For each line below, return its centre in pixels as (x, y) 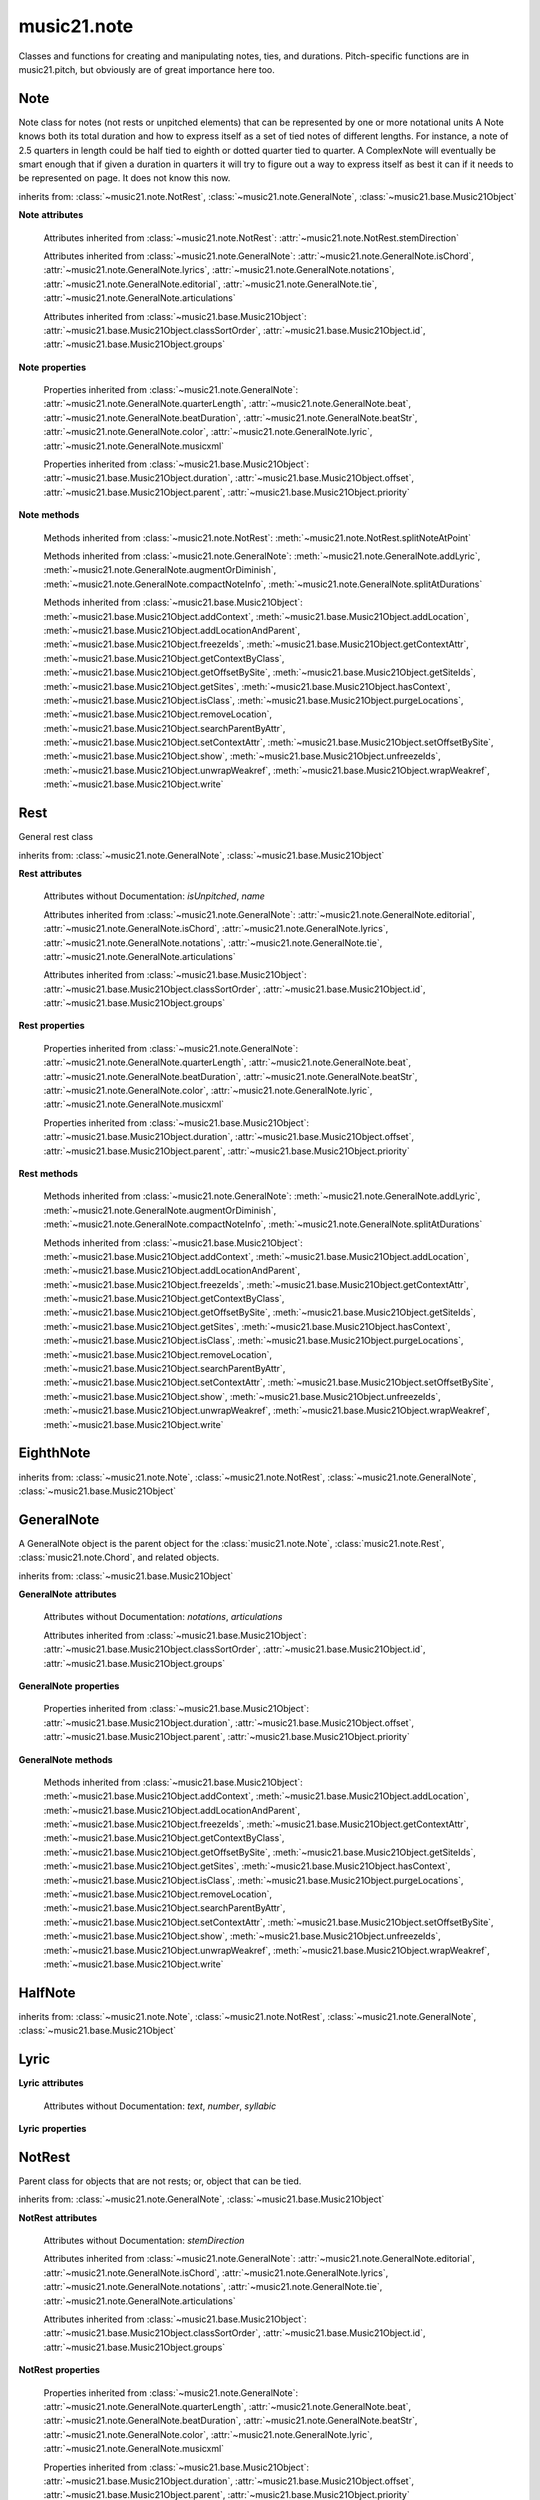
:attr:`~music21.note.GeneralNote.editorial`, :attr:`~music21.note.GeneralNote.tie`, (210, 284)
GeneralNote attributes (67, 1594)
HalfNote (47, 1992)
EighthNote (54, 1453)
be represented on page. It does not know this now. (124, 178)
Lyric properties (52, 2128)
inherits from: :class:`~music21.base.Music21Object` (126, 1576)
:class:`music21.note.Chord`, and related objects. (119, 1557)
